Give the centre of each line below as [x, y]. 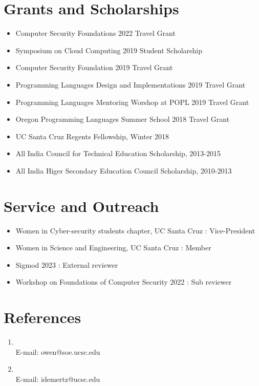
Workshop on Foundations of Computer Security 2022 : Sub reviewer [124, 282]
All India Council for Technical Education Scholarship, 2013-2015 [118, 153]
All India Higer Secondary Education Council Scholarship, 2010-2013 [124, 170]
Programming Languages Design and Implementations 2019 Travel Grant [131, 84]
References [42, 317]
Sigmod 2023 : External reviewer [67, 264]
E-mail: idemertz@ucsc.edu [58, 379]
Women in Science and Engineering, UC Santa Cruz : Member [113, 248]
